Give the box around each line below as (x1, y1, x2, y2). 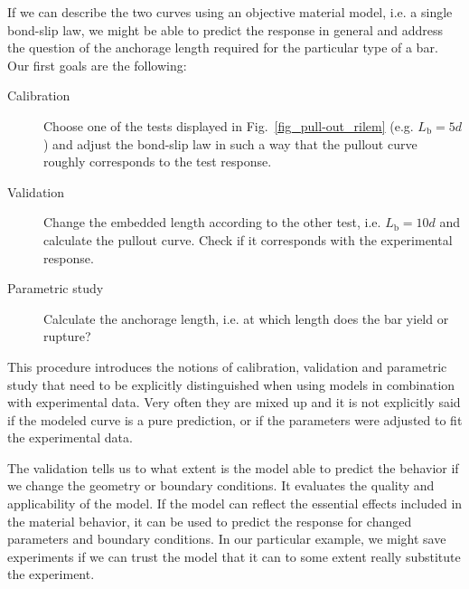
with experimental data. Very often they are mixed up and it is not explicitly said (7, 393, 461, 412)
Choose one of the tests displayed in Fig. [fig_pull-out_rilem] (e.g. (43, 116, 414, 135)
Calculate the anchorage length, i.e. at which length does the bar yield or (43, 309, 449, 328)
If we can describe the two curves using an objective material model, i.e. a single (7, 3, 453, 21)
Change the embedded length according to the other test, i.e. (43, 213, 381, 232)
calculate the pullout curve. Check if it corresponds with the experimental (43, 230, 453, 249)
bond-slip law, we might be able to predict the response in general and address (7, 20, 443, 39)
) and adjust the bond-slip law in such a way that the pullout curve (43, 134, 417, 153)
